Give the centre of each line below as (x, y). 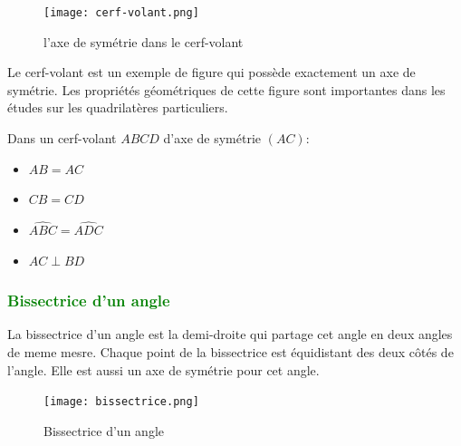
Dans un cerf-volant (62, 138)
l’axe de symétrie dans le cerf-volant (144, 41)
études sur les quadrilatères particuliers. (118, 107)
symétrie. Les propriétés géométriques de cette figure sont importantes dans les (226, 89)
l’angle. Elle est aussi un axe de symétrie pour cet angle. (163, 369)
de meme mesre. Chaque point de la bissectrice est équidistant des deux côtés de (230, 352)
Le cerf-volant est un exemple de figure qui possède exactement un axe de (211, 72)
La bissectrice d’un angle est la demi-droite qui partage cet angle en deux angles (230, 334)
